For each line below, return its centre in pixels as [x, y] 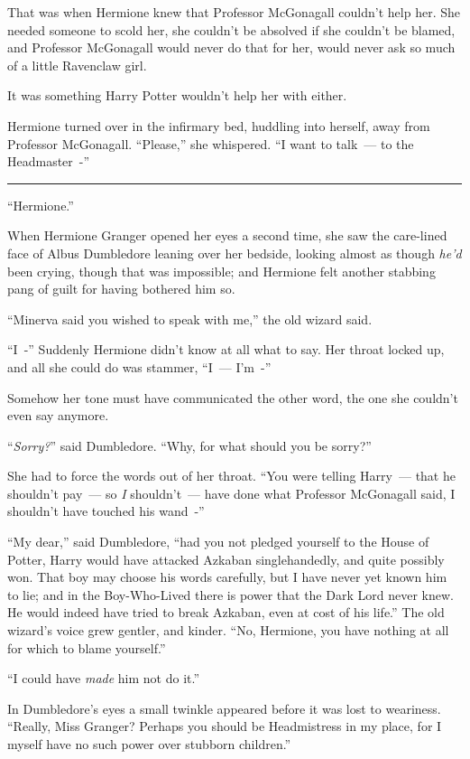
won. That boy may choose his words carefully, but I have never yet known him [227, 577]
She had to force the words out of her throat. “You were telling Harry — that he [231, 476]
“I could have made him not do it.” [104, 678]
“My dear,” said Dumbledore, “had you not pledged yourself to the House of [218, 542]
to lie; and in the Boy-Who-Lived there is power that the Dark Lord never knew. [230, 594]
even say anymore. [58, 415]
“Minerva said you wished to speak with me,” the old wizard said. [190, 319]
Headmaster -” [49, 161]
